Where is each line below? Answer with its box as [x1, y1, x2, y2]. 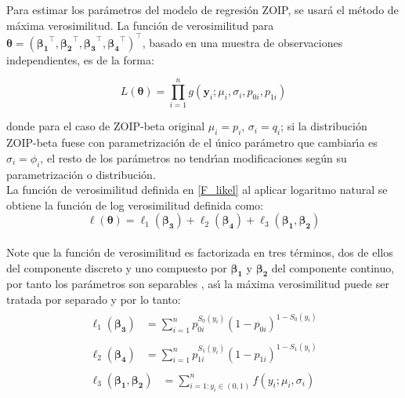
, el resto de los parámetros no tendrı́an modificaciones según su [40, 149, 347, 166]
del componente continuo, [271, 259, 395, 276]
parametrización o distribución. [6, 166, 156, 182]
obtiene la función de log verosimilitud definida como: [6, 196, 263, 213]
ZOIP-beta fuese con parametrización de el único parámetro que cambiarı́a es [6, 134, 378, 151]
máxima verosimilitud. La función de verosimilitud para [6, 16, 274, 33]
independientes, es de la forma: [6, 51, 154, 68]
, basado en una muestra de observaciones [142, 34, 343, 50]
